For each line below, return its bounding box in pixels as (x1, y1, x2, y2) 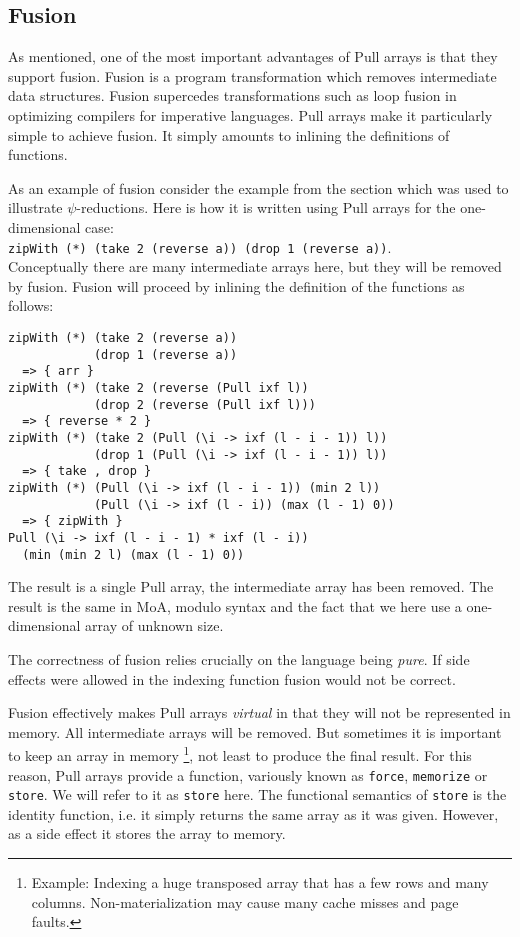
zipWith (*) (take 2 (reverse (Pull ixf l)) (8, 380, 309, 395)
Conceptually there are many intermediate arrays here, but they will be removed (8, 256, 502, 277)
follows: (8, 295, 54, 316)
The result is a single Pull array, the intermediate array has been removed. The (8, 576, 494, 597)
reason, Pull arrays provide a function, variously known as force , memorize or (8, 764, 488, 785)
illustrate (8, 197, 63, 218)
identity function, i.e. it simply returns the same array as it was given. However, (8, 803, 499, 824)
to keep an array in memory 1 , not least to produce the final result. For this (8, 742, 472, 765)
